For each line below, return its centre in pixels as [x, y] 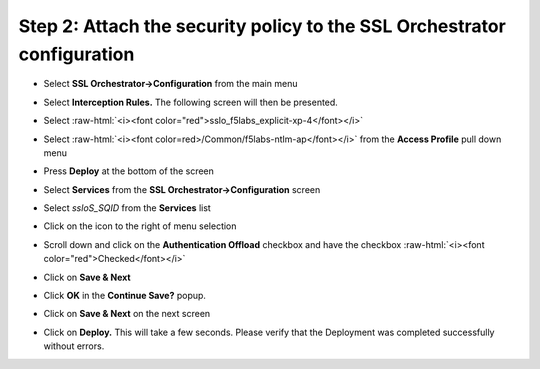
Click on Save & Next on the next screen [127, 314]
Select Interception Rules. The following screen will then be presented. [191, 102]
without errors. [74, 346]
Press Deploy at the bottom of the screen [129, 171]
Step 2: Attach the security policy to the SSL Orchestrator [262, 26]
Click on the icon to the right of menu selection [140, 226]
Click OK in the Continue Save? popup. [125, 296]
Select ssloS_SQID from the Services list [127, 208]
